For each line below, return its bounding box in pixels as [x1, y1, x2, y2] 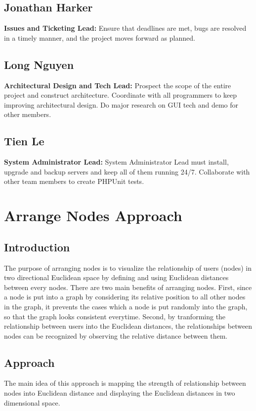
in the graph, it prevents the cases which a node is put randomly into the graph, [4, 301, 248, 311]
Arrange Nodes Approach [4, 205, 182, 226]
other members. [4, 109, 51, 119]
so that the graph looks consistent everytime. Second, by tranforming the [4, 311, 226, 321]
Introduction [4, 239, 70, 254]
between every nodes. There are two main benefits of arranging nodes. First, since [4, 282, 252, 292]
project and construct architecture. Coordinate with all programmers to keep [4, 90, 237, 100]
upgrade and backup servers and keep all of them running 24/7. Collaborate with [4, 166, 250, 176]
